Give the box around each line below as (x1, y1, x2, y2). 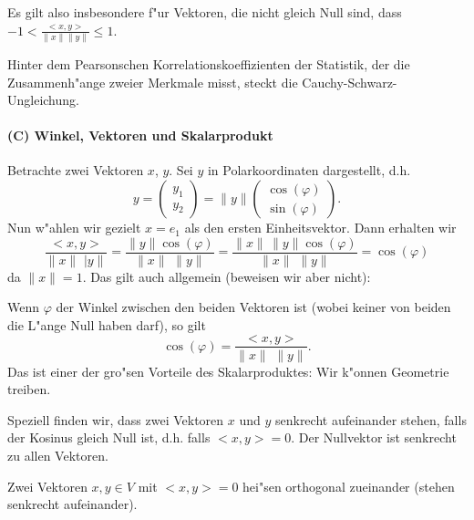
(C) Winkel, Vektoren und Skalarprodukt (7, 126, 273, 145)
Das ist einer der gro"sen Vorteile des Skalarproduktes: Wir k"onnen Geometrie (7, 361, 449, 380)
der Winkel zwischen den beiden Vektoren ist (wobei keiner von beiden (56, 297, 451, 317)
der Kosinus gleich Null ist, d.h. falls (7, 428, 211, 447)
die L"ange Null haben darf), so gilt (7, 315, 206, 334)
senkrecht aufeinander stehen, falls (274, 410, 467, 429)
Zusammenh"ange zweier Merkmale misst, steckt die (7, 72, 298, 91)
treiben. (7, 380, 51, 399)
